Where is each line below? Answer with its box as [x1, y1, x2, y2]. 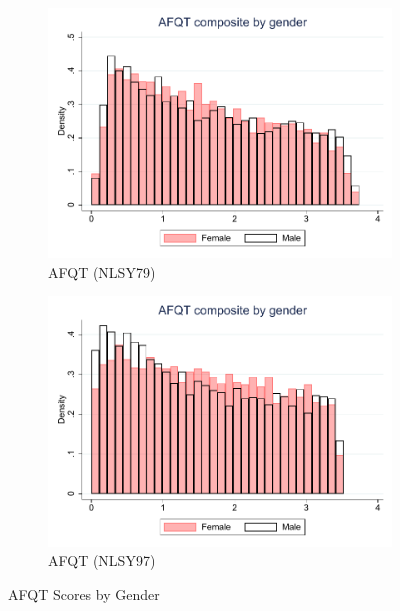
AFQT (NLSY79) [48, 261, 156, 282]
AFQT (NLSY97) [48, 550, 156, 571]
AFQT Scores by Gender [8, 583, 160, 604]
